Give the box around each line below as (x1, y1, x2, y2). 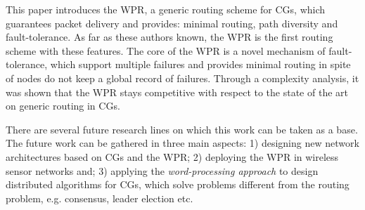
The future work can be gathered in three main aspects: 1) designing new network (6, 136, 359, 150)
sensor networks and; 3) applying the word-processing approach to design (6, 163, 319, 178)
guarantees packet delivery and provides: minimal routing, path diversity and (6, 15, 338, 30)
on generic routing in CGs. (6, 98, 120, 113)
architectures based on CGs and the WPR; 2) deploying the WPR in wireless (6, 149, 339, 164)
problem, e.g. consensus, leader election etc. (6, 190, 193, 205)
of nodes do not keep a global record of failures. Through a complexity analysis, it (6, 70, 359, 85)
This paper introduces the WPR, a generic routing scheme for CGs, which (6, 2, 326, 16)
